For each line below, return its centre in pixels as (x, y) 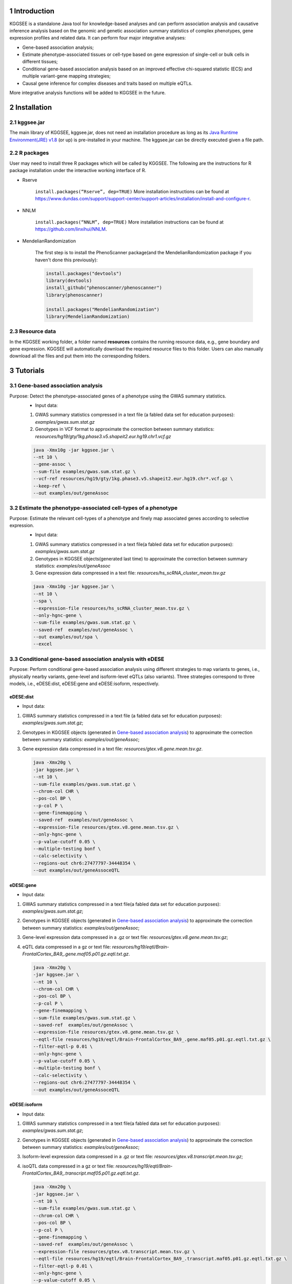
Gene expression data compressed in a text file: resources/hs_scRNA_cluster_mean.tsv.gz (130, 573)
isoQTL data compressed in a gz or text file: (68, 1166)
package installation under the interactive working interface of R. (78, 171)
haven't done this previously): (66, 260)
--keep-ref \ (49, 486)
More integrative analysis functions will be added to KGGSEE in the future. (88, 93)
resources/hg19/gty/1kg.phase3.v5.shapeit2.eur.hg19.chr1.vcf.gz (103, 436)
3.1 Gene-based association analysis (56, 386)
